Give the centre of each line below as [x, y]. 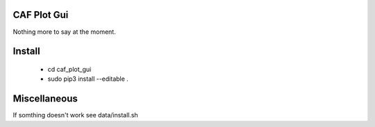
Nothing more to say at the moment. [64, 32]
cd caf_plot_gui [69, 69]
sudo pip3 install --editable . [88, 79]
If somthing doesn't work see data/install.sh [75, 115]
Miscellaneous [45, 99]
